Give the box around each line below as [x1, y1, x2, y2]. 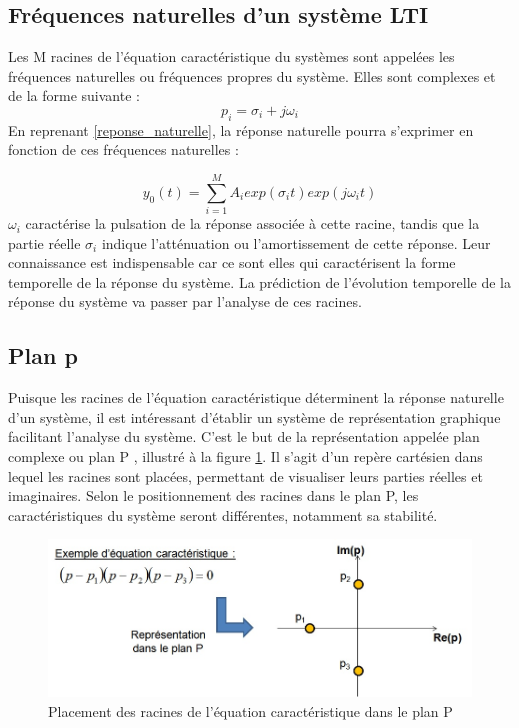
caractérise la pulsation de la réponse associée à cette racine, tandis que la [25, 213, 480, 234]
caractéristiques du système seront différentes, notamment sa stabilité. [8, 504, 438, 525]
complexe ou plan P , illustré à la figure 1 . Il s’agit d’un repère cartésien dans [8, 446, 483, 467]
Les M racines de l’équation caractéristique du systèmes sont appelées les [8, 46, 455, 67]
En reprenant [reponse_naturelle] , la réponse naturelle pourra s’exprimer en [8, 119, 474, 140]
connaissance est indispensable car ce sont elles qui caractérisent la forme [8, 252, 456, 273]
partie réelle [8, 232, 81, 253]
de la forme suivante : [8, 85, 140, 106]
